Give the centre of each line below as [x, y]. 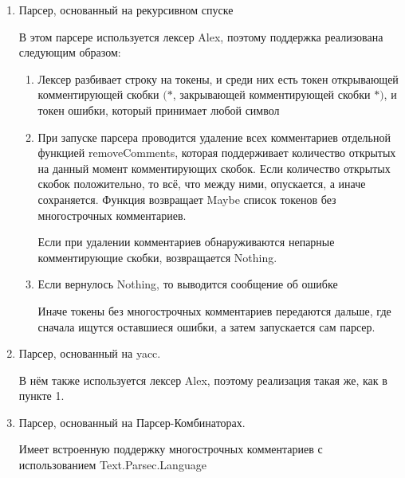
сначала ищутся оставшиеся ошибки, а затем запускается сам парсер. [206, 326]
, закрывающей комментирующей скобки [271, 94]
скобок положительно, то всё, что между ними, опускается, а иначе [202, 184]
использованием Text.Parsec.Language [112, 465]
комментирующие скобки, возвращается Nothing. [157, 257]
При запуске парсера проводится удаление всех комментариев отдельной [214, 137]
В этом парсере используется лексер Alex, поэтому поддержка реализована [201, 36]
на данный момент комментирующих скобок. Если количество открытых [214, 168]
